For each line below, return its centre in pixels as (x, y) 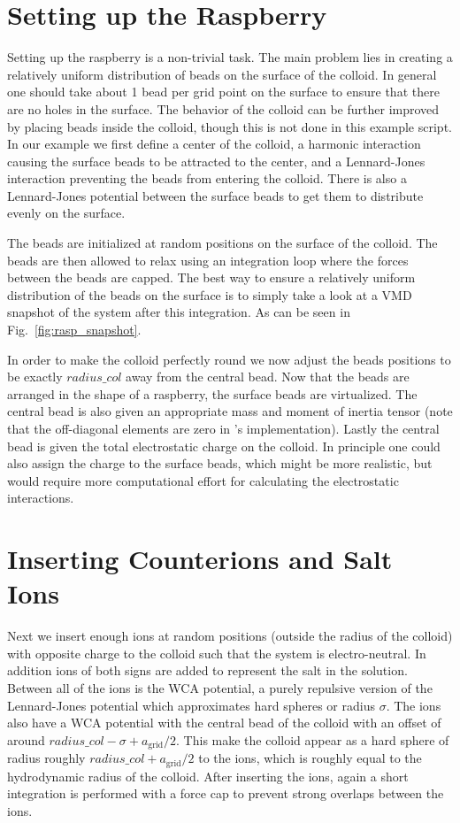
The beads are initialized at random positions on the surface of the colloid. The (222, 243)
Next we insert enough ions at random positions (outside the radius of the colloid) (230, 636)
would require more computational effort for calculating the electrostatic (203, 480)
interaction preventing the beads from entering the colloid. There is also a (207, 178)
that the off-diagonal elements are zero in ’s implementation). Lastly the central (223, 428)
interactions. (41, 498)
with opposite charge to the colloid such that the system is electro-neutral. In (217, 653)
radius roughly (46, 758)
